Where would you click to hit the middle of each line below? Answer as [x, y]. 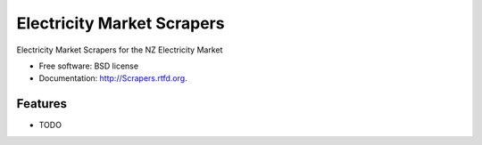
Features [42, 104]
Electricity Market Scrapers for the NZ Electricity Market [120, 50]
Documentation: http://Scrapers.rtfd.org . [113, 78]
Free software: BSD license [88, 66]
